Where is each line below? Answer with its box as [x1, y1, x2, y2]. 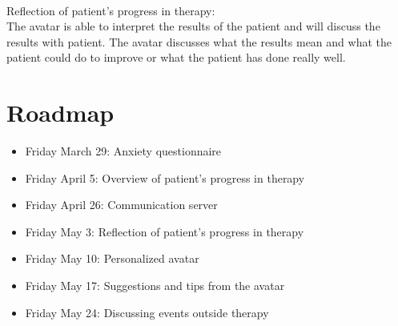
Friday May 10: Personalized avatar [25, 250, 199, 267]
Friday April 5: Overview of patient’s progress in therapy [25, 169, 305, 186]
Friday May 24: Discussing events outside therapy [25, 304, 269, 320]
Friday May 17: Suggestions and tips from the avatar [25, 277, 285, 294]
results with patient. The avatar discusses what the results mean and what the [6, 33, 392, 50]
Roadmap [6, 96, 115, 129]
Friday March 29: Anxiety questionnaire [25, 143, 222, 159]
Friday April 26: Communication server [25, 196, 218, 213]
